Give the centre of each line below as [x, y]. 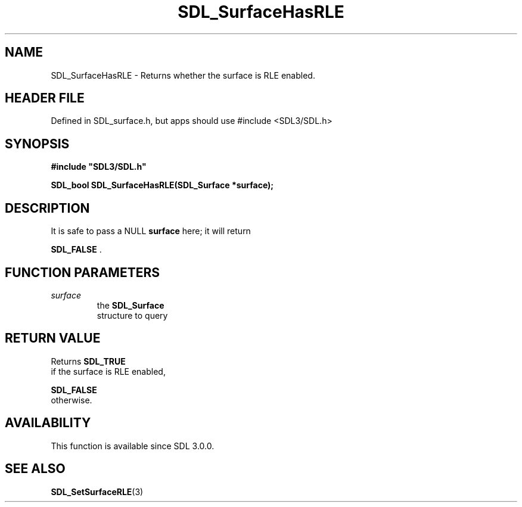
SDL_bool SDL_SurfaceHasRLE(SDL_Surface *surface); [162, 185]
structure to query [132, 315]
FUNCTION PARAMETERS [82, 272]
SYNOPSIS [37, 144]
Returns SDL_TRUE [88, 361]
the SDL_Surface [130, 305]
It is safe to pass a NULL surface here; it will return [151, 231]
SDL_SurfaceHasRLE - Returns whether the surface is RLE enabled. [183, 75]
